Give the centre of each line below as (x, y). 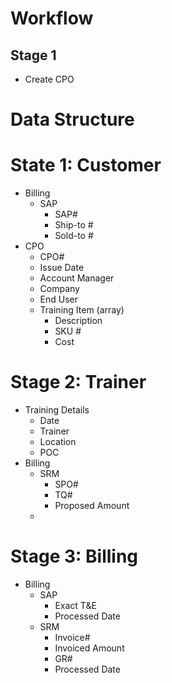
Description (78, 321)
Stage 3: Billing (74, 556)
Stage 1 (33, 55)
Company (59, 289)
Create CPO (49, 79)
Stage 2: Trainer (78, 382)
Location (58, 442)
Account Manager (77, 278)
